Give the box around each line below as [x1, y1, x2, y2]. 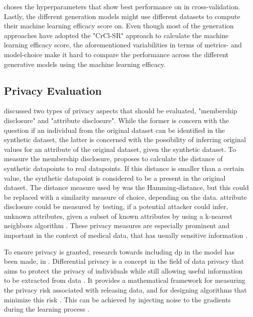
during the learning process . [4, 304, 89, 314]
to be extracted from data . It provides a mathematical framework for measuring [4, 275, 246, 285]
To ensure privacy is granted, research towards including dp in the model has [4, 246, 234, 256]
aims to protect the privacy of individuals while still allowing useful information [4, 265, 243, 275]
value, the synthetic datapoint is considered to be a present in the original [4, 172, 226, 183]
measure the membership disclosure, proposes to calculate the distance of [4, 153, 223, 164]
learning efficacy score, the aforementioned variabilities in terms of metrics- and [4, 40, 242, 50]
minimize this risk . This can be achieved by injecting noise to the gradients [4, 294, 231, 304]
